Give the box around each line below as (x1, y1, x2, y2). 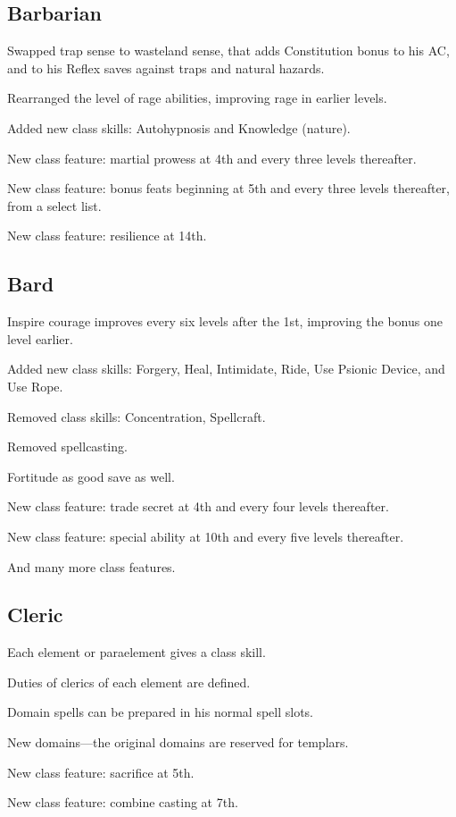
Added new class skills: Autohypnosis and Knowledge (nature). (7, 118, 351, 137)
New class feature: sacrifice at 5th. (7, 762, 195, 781)
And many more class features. (7, 557, 176, 576)
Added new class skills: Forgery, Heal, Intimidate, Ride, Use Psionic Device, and (7, 359, 445, 378)
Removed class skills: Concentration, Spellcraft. (7, 407, 266, 425)
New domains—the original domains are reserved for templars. (7, 733, 349, 752)
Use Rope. (7, 376, 63, 395)
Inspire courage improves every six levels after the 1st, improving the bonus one (7, 312, 443, 331)
